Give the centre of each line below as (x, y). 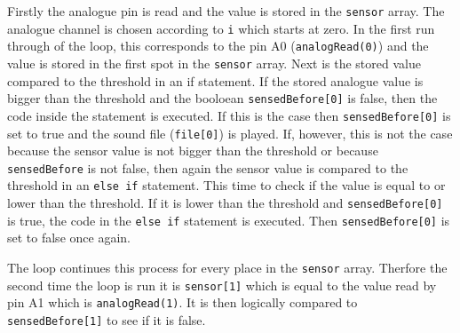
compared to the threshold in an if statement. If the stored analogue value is (215, 80)
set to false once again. (69, 238)
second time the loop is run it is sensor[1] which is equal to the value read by (222, 285)
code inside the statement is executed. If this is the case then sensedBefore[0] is (229, 115)
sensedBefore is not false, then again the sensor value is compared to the (208, 167)
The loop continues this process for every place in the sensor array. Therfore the (227, 267)
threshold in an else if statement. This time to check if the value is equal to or (226, 185)
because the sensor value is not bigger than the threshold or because (193, 151)
